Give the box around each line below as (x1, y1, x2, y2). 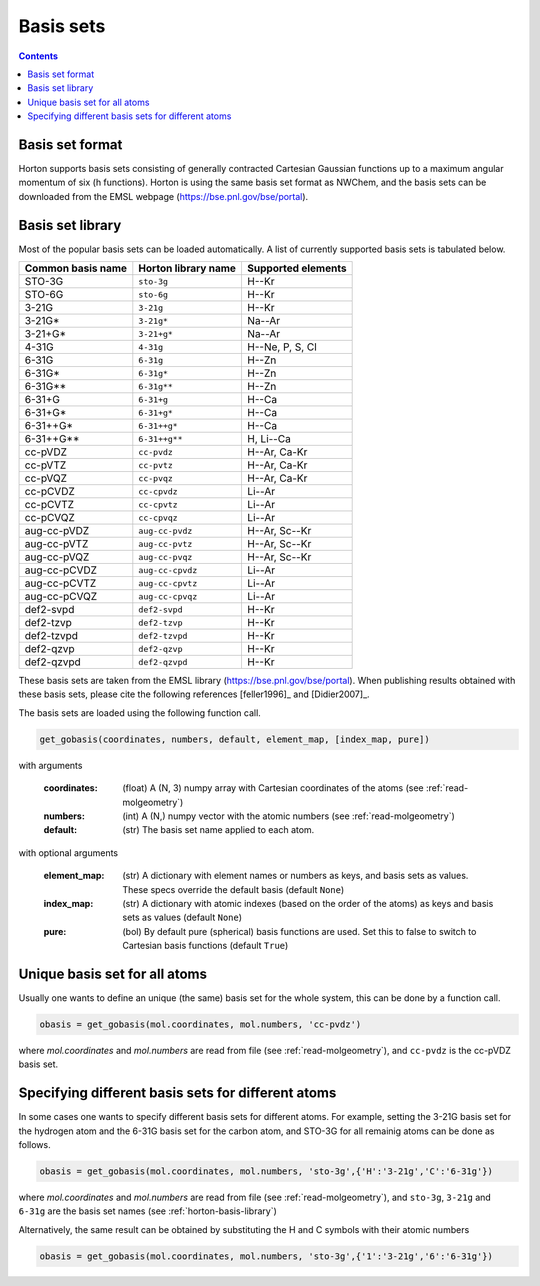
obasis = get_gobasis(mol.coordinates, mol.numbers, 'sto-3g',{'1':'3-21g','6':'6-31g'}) (39, 1250, 494, 1262)
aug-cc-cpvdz (138, 565, 198, 575)
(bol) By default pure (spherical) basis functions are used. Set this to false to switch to (122, 925, 477, 937)
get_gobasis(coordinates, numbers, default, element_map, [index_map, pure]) (39, 733, 430, 745)
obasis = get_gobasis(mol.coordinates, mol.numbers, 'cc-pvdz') (39, 1019, 362, 1030)
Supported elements (246, 261, 347, 275)
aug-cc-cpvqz (138, 591, 198, 602)
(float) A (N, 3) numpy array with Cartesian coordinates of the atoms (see (122, 782, 424, 794)
